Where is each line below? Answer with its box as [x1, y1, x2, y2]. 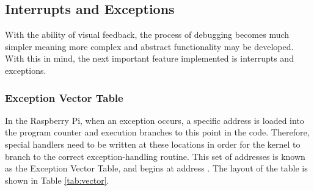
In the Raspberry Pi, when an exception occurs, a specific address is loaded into [5, 114, 304, 126]
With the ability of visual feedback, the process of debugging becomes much [5, 28, 290, 41]
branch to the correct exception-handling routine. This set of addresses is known [5, 150, 305, 162]
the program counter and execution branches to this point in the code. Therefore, [5, 126, 310, 139]
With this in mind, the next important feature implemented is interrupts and [5, 52, 294, 65]
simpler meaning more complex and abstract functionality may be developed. [5, 40, 294, 52]
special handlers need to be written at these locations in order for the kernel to [5, 137, 301, 150]
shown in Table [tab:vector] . [5, 173, 109, 186]
